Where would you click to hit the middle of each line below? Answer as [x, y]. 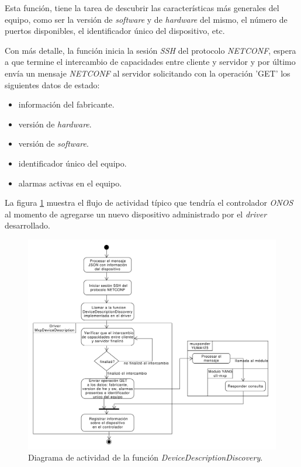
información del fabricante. [66, 104]
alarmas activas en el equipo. [70, 183]
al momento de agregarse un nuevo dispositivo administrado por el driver [136, 214]
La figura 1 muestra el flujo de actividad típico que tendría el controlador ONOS [149, 203]
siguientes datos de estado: [52, 84]
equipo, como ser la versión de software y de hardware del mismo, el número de [146, 19]
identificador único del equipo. [72, 163]
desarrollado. [27, 225]
